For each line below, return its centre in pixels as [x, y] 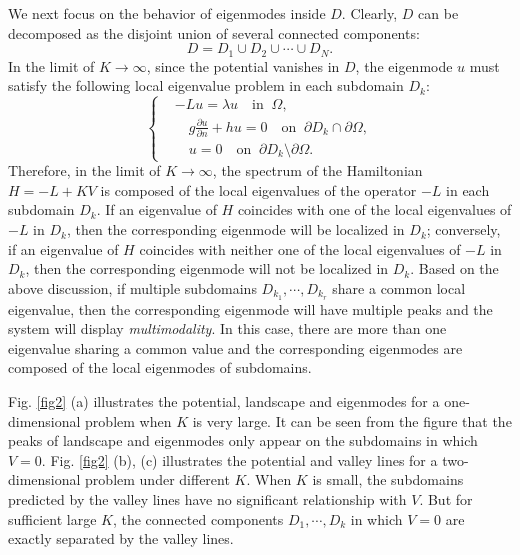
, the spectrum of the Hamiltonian [317, 170]
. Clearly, [369, 13]
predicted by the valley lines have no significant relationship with [207, 499]
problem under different [157, 479]
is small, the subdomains [388, 479]
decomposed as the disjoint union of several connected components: [214, 32]
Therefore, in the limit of [84, 170]
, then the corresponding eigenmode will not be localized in [207, 268]
